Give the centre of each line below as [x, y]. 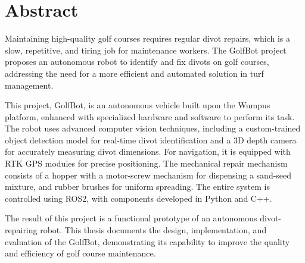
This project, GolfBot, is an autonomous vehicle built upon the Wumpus [138, 105]
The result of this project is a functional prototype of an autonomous [131, 218]
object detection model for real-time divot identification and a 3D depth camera [151, 140]
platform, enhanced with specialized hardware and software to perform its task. [150, 116]
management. [29, 85]
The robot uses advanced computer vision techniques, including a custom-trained [153, 128]
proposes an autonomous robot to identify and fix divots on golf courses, [137, 62]
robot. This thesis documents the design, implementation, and [153, 230]
